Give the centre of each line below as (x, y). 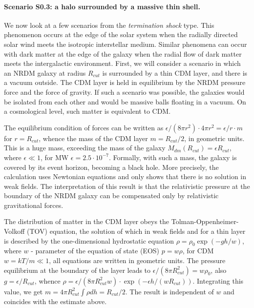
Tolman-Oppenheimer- (205, 221)
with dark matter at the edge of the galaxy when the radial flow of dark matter (123, 53)
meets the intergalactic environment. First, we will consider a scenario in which (122, 63)
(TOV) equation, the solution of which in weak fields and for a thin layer (136, 231)
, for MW (54, 157)
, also (219, 270)
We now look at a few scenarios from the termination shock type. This (109, 25)
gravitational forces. (34, 205)
